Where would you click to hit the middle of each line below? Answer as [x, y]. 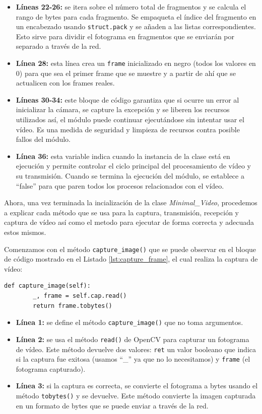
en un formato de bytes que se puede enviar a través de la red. [112, 405]
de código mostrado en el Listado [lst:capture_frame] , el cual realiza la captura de [131, 259]
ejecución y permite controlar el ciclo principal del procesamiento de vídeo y [133, 166]
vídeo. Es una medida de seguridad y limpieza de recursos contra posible [128, 129]
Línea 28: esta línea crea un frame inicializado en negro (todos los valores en [136, 63]
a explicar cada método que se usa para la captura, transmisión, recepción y [121, 212]
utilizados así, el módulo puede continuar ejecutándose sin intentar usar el [130, 119]
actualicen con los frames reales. [65, 83]
